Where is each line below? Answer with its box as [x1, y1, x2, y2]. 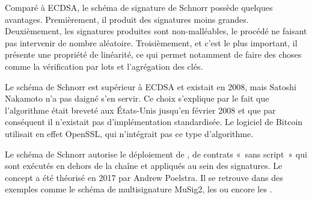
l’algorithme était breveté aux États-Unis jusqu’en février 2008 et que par [5, 103, 276, 116]
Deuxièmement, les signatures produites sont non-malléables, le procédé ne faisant [5, 25, 307, 37]
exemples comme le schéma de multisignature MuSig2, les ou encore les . [5, 183, 272, 195]
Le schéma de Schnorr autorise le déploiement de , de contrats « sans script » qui [5, 147, 307, 160]
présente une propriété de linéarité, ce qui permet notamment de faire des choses [5, 48, 302, 61]
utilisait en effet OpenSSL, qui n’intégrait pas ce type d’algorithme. [5, 127, 254, 139]
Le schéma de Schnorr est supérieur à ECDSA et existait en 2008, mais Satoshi [5, 80, 296, 93]
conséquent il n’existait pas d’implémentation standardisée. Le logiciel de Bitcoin [5, 115, 303, 128]
